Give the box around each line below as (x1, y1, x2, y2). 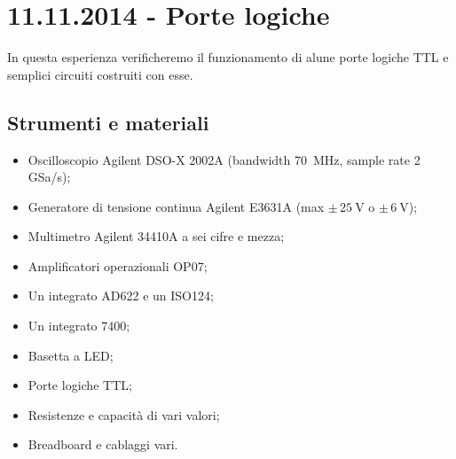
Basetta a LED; (28, 346, 114, 364)
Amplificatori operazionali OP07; (28, 256, 208, 275)
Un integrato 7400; (28, 316, 130, 335)
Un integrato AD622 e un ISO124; (28, 286, 214, 305)
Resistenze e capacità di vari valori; (28, 405, 220, 424)
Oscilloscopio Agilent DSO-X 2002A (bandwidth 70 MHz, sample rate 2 (28, 150, 421, 168)
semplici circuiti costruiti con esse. (7, 65, 193, 83)
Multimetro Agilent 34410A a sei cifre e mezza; (28, 227, 285, 245)
